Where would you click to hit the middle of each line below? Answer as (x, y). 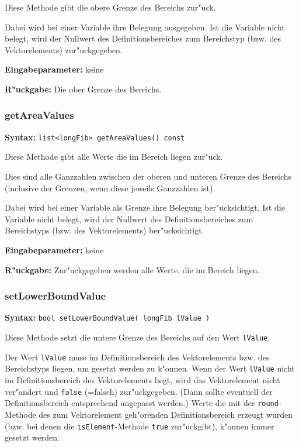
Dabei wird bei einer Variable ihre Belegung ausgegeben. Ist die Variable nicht (145, 27)
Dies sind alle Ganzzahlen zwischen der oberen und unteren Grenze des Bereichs (148, 176)
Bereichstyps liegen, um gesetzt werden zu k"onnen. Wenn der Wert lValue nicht (150, 368)
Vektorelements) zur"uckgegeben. (64, 49)
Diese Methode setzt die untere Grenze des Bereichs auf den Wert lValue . (138, 337)
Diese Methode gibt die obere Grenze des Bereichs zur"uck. (110, 7)
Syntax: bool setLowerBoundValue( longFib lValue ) (107, 317)
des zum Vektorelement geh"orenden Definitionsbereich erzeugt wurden (166, 414)
